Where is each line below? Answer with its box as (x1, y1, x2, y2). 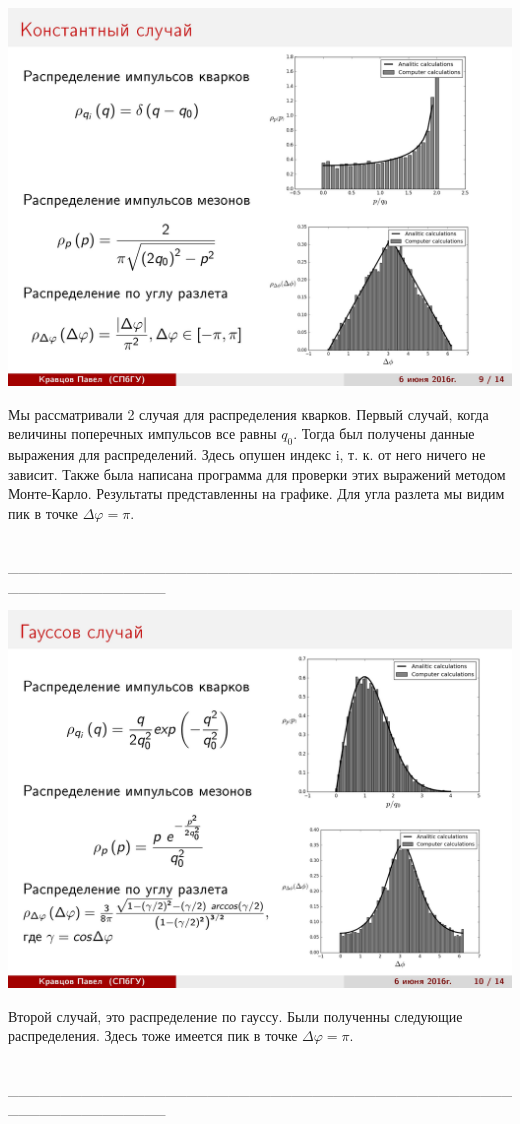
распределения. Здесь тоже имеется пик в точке (8, 1025, 298, 1046)
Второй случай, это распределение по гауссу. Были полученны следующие (8, 1005, 463, 1026)
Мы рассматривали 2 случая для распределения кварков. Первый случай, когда (8, 403, 489, 424)
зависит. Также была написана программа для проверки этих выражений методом (8, 463, 506, 484)
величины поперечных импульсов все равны (8, 423, 277, 444)
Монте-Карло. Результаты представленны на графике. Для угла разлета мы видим (8, 483, 505, 504)
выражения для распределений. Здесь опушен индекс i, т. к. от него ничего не (8, 443, 486, 464)
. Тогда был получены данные (293, 423, 475, 444)
